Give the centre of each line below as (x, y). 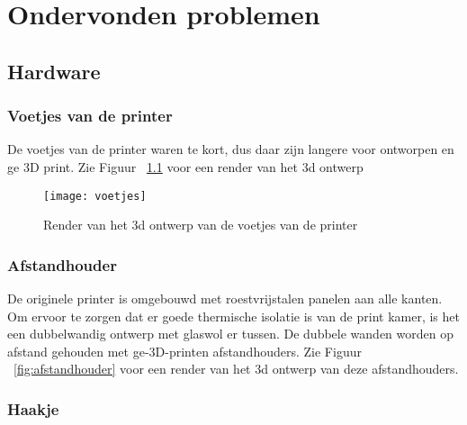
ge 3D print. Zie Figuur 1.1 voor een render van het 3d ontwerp (185, 166)
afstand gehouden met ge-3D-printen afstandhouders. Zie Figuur (184, 351)
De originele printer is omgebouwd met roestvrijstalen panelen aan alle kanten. (225, 298)
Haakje (33, 408)
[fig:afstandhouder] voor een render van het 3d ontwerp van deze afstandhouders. (236, 369)
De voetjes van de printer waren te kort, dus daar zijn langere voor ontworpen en (231, 149)
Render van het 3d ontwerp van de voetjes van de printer (201, 225)
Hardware (54, 71)
